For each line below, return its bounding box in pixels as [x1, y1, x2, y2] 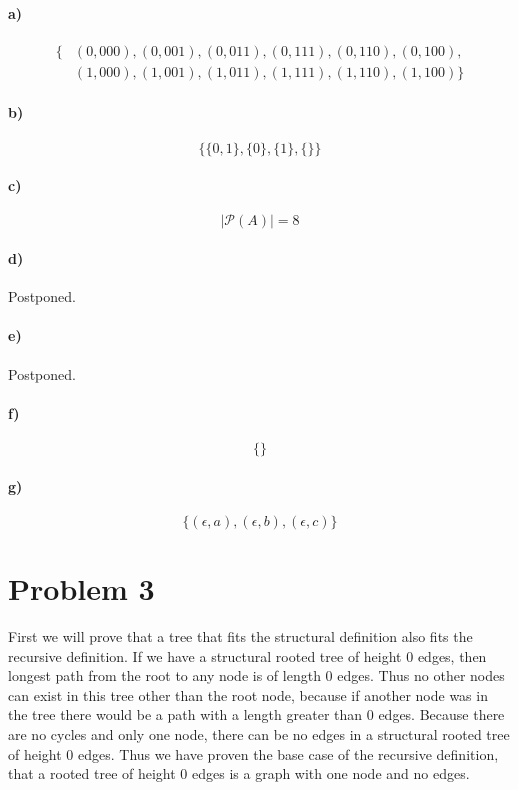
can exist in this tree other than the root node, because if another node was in [8, 684, 488, 705]
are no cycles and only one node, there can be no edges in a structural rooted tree [8, 723, 510, 744]
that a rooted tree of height [8, 763, 176, 784]
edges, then [417, 645, 487, 666]
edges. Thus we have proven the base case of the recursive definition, [78, 743, 499, 764]
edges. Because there [378, 704, 505, 725]
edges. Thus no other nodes [337, 665, 505, 686]
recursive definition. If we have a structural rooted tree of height [8, 645, 402, 666]
